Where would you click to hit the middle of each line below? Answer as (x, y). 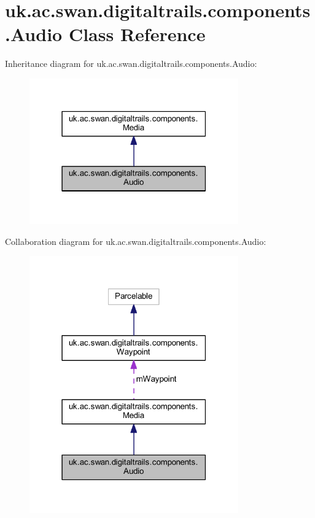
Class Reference (137, 34)
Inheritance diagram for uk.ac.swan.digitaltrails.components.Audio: (131, 64)
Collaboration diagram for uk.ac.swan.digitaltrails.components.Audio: (136, 241)
